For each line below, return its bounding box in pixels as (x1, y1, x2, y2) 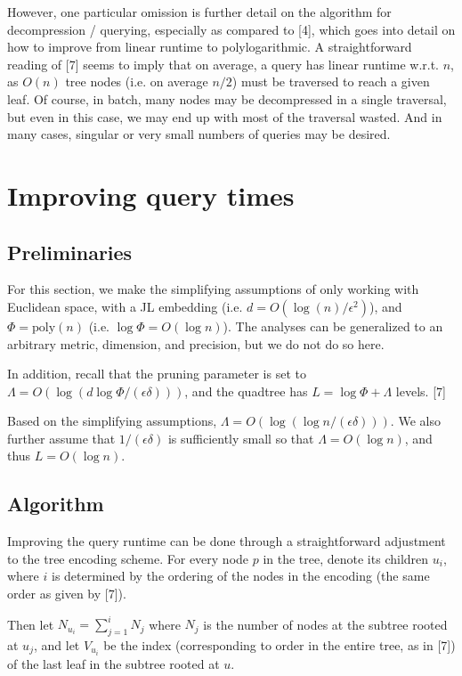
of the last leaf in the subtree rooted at (7, 655, 220, 673)
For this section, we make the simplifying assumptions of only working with (7, 280, 419, 298)
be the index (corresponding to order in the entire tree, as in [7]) (103, 635, 456, 654)
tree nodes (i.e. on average (65, 72, 208, 91)
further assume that (7, 428, 116, 447)
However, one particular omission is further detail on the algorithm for (7, 3, 392, 20)
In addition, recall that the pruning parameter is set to (7, 364, 306, 383)
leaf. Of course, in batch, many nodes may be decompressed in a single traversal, (7, 89, 447, 108)
